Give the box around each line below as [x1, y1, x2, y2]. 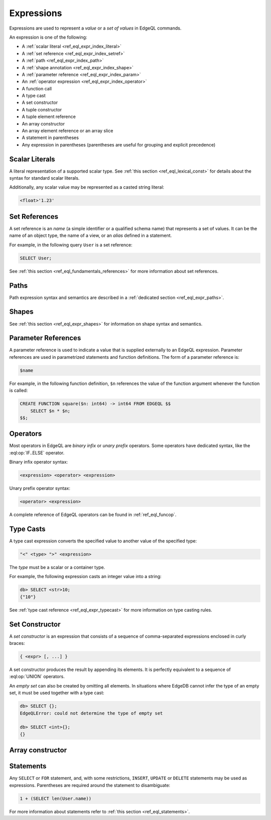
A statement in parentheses [22, 134, 79, 141]
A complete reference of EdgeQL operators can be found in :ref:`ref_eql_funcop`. [9, 512, 177, 518]
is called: [9, 387, 28, 393]
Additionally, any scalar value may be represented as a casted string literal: [9, 184, 165, 190]
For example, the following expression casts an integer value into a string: [9, 574, 162, 580]
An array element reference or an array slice [22, 128, 113, 134]
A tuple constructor [22, 106, 62, 112]
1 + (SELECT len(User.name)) [20, 795, 92, 801]
